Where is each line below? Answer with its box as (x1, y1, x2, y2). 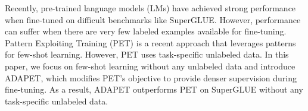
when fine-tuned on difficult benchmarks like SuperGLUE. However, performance (5, 13, 301, 26)
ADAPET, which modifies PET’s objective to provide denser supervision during (5, 71, 297, 84)
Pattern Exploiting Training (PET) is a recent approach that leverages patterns (5, 36, 296, 49)
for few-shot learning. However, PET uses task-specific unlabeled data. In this (5, 48, 289, 61)
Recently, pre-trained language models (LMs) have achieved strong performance (5, 2, 296, 14)
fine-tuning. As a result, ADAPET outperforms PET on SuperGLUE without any (5, 83, 303, 96)
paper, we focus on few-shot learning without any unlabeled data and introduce (5, 59, 295, 72)
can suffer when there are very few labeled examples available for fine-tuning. (5, 25, 287, 37)
